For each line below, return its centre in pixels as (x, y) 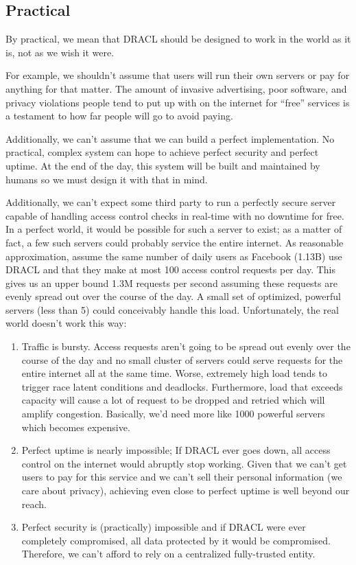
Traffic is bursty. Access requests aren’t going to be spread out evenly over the (186, 346)
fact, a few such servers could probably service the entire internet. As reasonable (175, 242)
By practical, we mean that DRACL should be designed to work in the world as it (178, 39)
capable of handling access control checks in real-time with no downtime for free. (175, 215)
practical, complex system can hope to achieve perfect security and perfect (162, 152)
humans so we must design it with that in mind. (107, 179)
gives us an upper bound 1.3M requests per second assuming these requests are (171, 282)
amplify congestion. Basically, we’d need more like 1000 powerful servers (173, 414)
